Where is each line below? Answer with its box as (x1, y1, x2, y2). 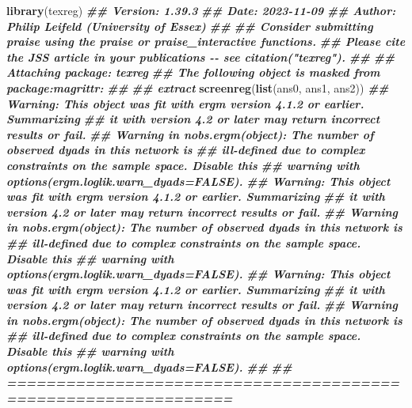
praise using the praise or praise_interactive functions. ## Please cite (6, 33, 406, 50)
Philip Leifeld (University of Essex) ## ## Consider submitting (6, 17, 373, 34)
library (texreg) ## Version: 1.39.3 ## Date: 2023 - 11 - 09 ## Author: (6, 2, 396, 18)
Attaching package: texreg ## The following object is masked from (6, 64, 380, 81)
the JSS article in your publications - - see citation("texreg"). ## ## (6, 48, 395, 65)
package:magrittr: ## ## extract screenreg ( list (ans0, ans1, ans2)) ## (6, 79, 389, 96)
